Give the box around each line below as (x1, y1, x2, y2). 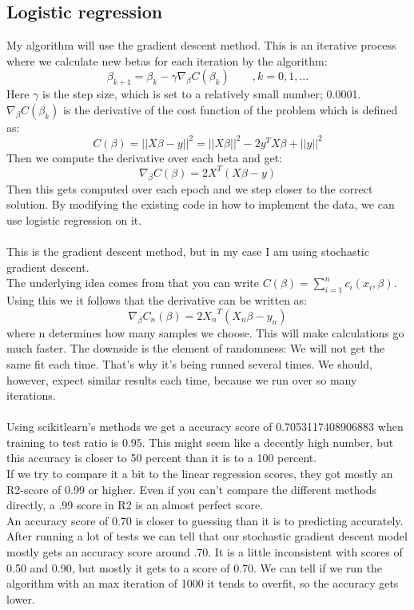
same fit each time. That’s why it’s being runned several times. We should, (6, 355, 372, 372)
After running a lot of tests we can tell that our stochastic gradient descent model (6, 528, 408, 544)
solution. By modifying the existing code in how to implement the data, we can (6, 196, 395, 213)
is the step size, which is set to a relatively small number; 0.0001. (42, 86, 361, 102)
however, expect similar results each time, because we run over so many (6, 371, 357, 388)
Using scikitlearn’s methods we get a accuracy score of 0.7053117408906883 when (6, 418, 404, 435)
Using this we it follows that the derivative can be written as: (6, 292, 308, 309)
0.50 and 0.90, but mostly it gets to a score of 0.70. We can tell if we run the (6, 559, 383, 576)
